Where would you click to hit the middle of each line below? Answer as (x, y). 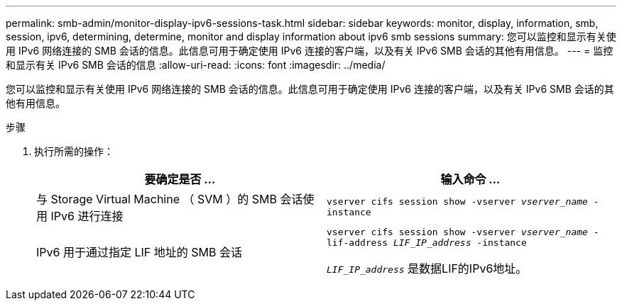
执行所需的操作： (74, 151)
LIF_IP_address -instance (460, 243)
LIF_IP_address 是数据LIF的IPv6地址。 (427, 268)
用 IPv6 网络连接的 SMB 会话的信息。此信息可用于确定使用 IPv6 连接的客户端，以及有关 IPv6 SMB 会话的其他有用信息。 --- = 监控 (310, 51)
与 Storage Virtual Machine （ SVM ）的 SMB (157, 199)
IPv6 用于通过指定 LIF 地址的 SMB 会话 (139, 252)
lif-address (358, 243)
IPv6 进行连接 (87, 216)
